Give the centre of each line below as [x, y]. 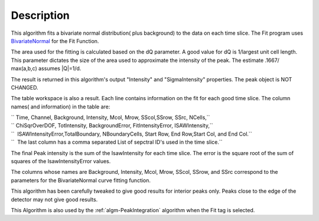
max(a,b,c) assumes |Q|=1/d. [46, 68]
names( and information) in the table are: [61, 107]
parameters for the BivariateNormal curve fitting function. [81, 180]
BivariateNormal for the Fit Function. [55, 41]
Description [40, 15]
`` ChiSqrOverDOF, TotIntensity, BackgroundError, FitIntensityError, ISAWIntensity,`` [112, 126]
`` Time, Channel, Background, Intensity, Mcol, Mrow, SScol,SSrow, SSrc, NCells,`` [110, 117]
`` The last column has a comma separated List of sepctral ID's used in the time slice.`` [117, 142]
